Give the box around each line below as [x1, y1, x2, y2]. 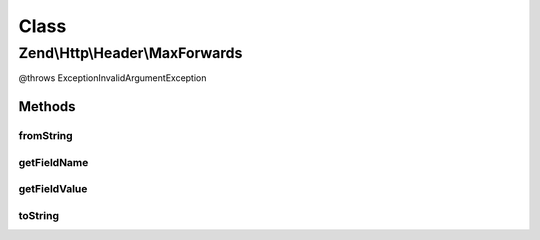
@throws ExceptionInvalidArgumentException [18, 72, 207, 84]
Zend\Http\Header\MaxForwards [18, 44, 243, 62]
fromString [18, 129, 74, 143]
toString [18, 208, 60, 222]
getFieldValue [18, 182, 88, 196]
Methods [18, 98, 76, 115]
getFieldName [18, 155, 89, 169]
